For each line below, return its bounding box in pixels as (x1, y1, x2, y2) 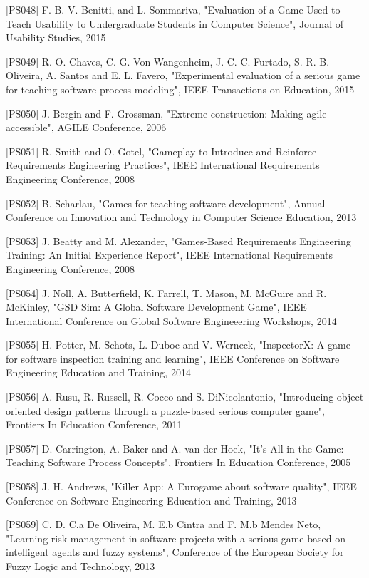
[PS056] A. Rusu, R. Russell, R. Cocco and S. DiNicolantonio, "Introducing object (6, 389, 364, 404)
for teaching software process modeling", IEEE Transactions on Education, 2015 (6, 81, 355, 96)
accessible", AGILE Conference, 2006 (6, 120, 167, 135)
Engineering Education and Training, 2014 (6, 365, 191, 380)
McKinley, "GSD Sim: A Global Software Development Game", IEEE (6, 299, 307, 314)
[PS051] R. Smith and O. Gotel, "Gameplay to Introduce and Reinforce (6, 143, 317, 158)
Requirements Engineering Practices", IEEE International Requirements (6, 158, 320, 172)
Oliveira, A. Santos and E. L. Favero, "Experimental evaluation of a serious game (6, 68, 360, 83)
